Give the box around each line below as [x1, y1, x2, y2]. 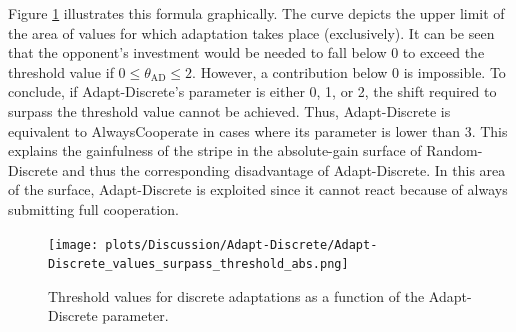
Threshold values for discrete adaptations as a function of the [48, 285, 425, 306]
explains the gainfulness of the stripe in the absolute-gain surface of [8, 140, 422, 161]
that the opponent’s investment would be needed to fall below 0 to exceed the [8, 42, 485, 63]
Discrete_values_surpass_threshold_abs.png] [48, 257, 349, 272]
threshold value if [8, 61, 114, 82]
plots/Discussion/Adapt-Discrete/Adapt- [105, 237, 378, 252]
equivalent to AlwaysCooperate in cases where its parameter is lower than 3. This [8, 120, 508, 141]
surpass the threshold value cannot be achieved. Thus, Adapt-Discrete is [8, 100, 451, 121]
